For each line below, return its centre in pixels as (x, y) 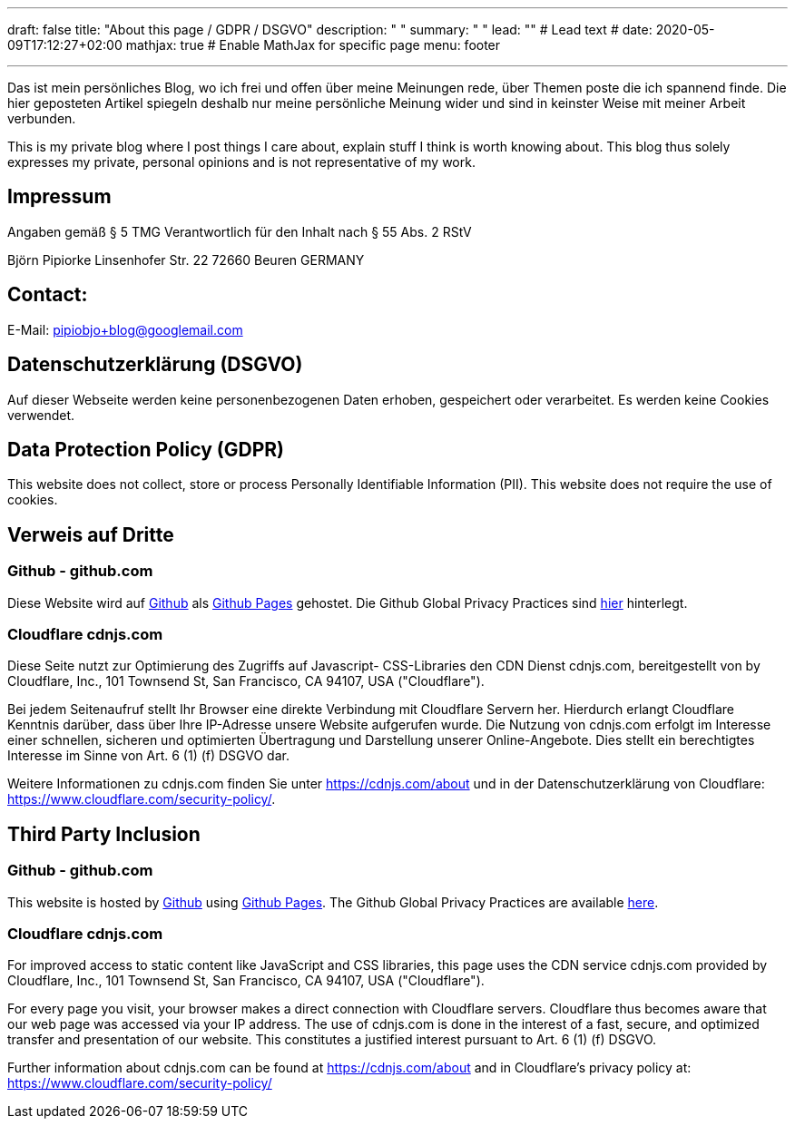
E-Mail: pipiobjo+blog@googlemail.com (125, 329)
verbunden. (42, 118)
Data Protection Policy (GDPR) (146, 449)
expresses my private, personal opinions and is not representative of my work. (241, 162)
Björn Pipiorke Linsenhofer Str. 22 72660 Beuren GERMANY (186, 259)
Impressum (59, 197)
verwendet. (41, 415)
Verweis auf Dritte (91, 534)
